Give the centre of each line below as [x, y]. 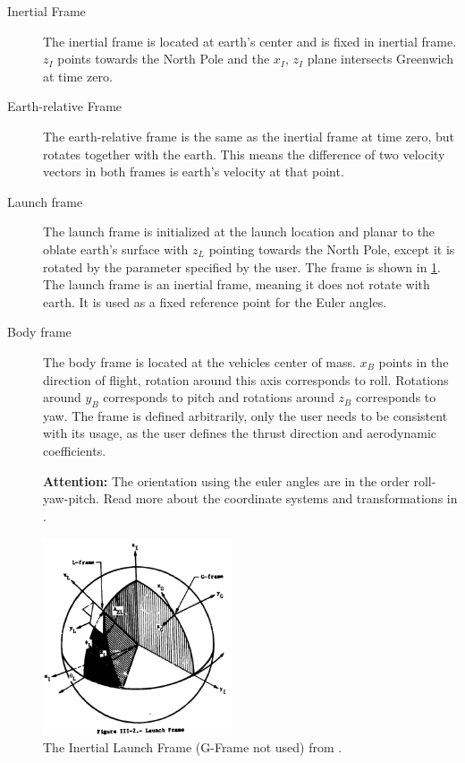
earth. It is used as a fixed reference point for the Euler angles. [215, 301]
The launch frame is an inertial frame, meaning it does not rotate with [237, 284]
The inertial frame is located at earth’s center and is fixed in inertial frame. [250, 41]
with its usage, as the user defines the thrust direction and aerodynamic [240, 433]
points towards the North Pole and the [164, 59]
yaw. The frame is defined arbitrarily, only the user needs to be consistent [245, 415]
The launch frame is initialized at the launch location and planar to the [239, 231]
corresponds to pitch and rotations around [219, 397]
